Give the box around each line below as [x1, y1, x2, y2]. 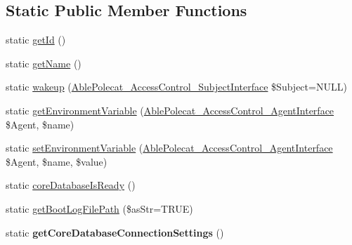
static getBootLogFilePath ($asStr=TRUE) [6, 201, 193, 216]
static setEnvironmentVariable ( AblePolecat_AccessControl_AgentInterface [6, 140, 333, 155]
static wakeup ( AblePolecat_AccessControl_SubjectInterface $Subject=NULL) [6, 79, 347, 94]
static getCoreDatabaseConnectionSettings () [6, 225, 224, 239]
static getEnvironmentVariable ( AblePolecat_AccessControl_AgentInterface [6, 102, 334, 117]
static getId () [6, 32, 66, 47]
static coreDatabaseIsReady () [6, 178, 136, 192]
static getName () [6, 55, 82, 70]
